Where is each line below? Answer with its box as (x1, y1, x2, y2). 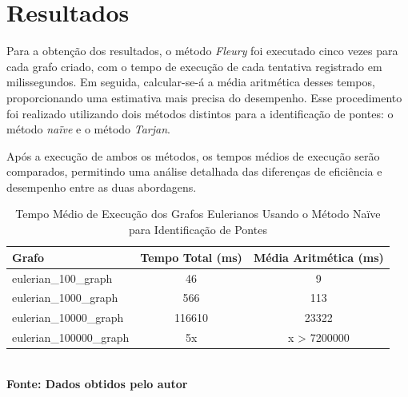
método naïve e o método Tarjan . (6, 121, 170, 137)
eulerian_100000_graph (12, 329, 130, 346)
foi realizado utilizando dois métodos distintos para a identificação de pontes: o (6, 105, 394, 121)
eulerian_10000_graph (12, 309, 124, 326)
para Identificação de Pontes (128, 221, 267, 238)
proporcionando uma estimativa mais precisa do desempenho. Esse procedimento (6, 89, 402, 105)
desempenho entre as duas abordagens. (6, 178, 197, 195)
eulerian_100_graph (12, 269, 113, 286)
